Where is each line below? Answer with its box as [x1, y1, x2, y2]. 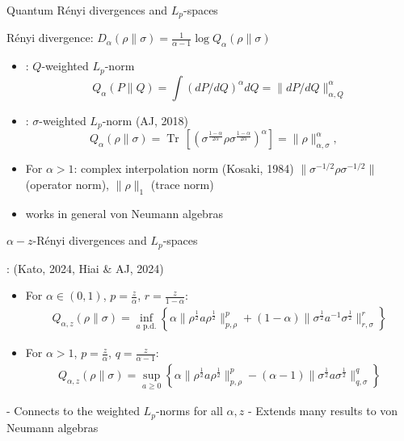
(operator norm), [25, 175, 109, 192]
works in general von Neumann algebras [25, 204, 223, 221]
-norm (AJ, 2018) [102, 111, 189, 128]
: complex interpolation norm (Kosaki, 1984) [74, 160, 294, 177]
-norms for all [155, 402, 223, 419]
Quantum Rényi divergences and [6, 2, 168, 18]
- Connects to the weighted [6, 402, 140, 419]
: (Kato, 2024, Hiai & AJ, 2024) [6, 259, 164, 276]
